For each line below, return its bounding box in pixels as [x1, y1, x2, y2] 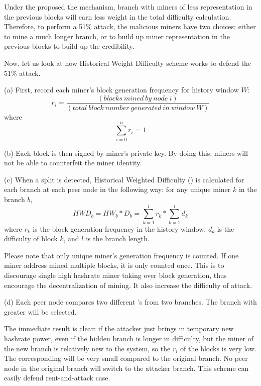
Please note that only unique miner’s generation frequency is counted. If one [4, 250, 239, 260]
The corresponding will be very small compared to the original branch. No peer [4, 353, 248, 363]
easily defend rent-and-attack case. [4, 372, 110, 383]
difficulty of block [4, 233, 58, 244]
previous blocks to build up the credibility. [4, 41, 135, 51]
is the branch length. [86, 233, 150, 244]
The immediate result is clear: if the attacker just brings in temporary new [4, 323, 234, 334]
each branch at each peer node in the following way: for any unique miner [4, 184, 231, 195]
